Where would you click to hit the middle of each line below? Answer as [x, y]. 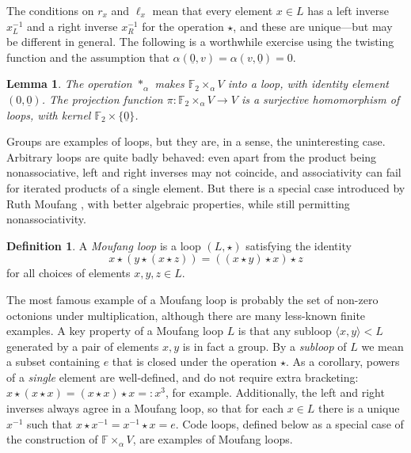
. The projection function [102, 99]
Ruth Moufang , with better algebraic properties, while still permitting [178, 203]
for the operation [183, 26]
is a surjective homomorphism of [320, 99]
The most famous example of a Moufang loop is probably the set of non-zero [192, 299]
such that [49, 423]
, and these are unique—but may [313, 26]
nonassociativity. [46, 219]
